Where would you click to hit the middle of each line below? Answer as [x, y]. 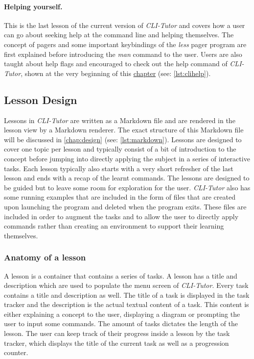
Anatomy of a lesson [45, 257]
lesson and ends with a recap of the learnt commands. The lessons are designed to [127, 178]
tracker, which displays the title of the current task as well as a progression [116, 343]
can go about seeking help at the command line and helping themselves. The [119, 35]
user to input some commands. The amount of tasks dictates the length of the [121, 323]
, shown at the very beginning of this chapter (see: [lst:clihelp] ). [116, 73]
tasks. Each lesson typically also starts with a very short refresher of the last [119, 168]
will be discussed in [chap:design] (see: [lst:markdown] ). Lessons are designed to [123, 139]
